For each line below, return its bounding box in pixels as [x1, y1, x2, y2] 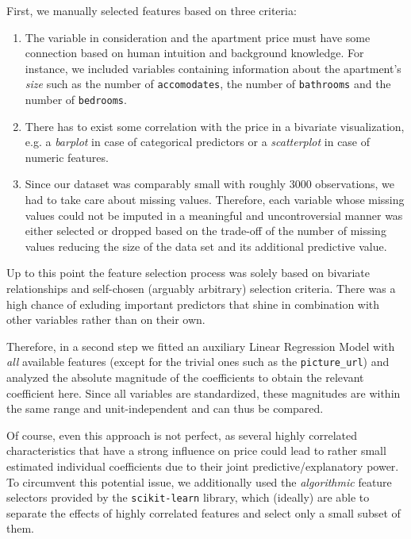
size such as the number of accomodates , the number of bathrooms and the [25, 75, 391, 92]
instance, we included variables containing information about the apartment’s [25, 60, 401, 76]
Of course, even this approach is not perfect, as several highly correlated [6, 426, 357, 443]
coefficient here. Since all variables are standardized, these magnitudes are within [6, 384, 401, 401]
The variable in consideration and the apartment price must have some [25, 29, 371, 45]
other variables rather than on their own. [6, 311, 205, 328]
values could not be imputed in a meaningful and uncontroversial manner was [25, 206, 403, 223]
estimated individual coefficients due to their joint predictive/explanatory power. [6, 458, 399, 475]
